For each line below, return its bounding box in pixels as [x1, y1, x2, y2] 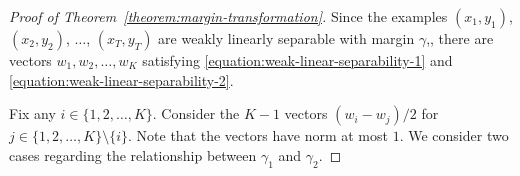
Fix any [9, 103, 56, 124]
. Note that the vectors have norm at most [128, 125, 388, 146]
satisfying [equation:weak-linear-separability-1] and [142, 50, 453, 70]
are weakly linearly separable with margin [158, 28, 415, 48]
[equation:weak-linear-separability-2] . [9, 69, 234, 90]
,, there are [426, 28, 494, 48]
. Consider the [152, 103, 240, 124]
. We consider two [399, 125, 509, 146]
